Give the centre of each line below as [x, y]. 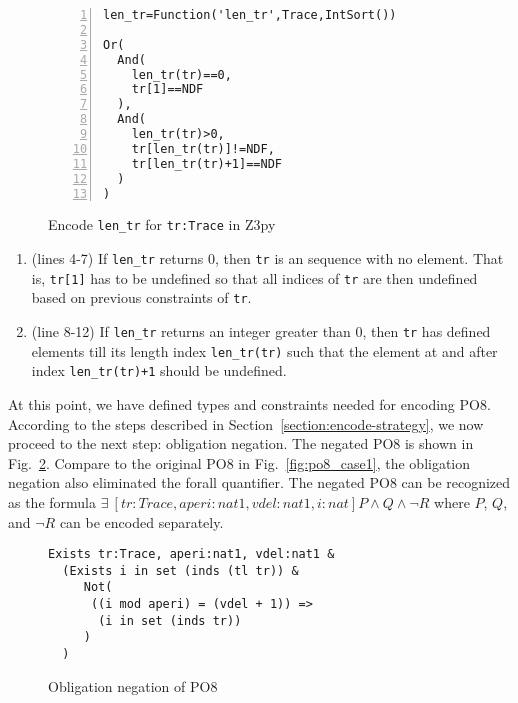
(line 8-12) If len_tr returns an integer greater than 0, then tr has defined [261, 331]
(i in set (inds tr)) [170, 620]
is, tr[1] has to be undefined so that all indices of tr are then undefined [254, 277]
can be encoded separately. [141, 521]
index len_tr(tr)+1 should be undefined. [159, 370]
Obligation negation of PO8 [133, 685]
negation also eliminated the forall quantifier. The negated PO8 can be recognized [259, 482]
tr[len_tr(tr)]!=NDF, [203, 148]
